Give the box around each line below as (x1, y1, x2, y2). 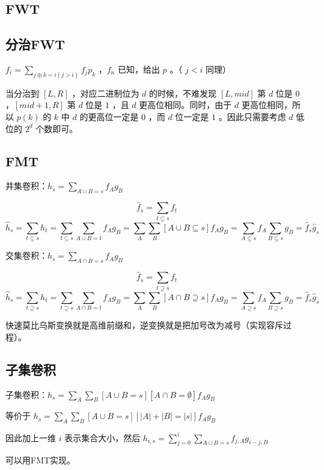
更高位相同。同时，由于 (139, 98, 232, 111)
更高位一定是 (88, 110, 139, 123)
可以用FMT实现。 (5, 454, 76, 466)
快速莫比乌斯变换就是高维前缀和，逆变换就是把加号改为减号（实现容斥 (5, 319, 283, 331)
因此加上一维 (5, 431, 56, 444)
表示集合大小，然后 (64, 431, 141, 444)
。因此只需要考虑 (218, 110, 286, 123)
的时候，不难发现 (149, 86, 217, 99)
